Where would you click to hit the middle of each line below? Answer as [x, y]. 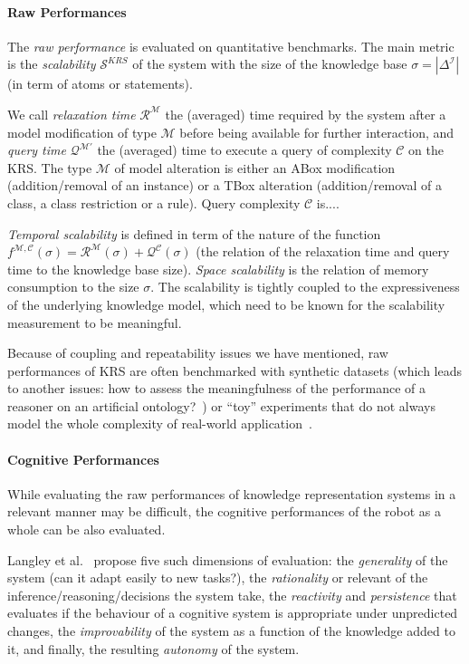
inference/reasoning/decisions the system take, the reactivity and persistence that [232, 595]
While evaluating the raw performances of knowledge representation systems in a [232, 493]
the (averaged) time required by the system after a [306, 114]
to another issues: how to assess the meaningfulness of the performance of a [216, 388]
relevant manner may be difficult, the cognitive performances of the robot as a [225, 511]
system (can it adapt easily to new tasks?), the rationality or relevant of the [218, 577]
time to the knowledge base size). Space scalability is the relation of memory [218, 269]
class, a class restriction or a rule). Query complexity [154, 202]
